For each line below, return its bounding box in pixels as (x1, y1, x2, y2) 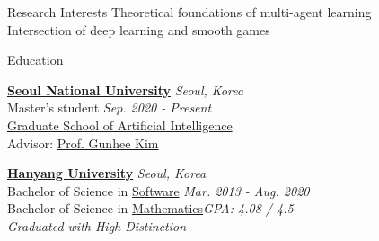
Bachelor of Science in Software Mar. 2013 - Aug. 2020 (7, 181, 310, 200)
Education (7, 50, 64, 69)
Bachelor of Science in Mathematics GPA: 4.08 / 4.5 (7, 199, 294, 218)
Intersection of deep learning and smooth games (7, 20, 270, 39)
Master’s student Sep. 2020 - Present (7, 98, 212, 117)
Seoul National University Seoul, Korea (7, 80, 244, 99)
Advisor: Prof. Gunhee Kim (7, 133, 159, 152)
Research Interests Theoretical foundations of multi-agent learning (7, 3, 372, 21)
